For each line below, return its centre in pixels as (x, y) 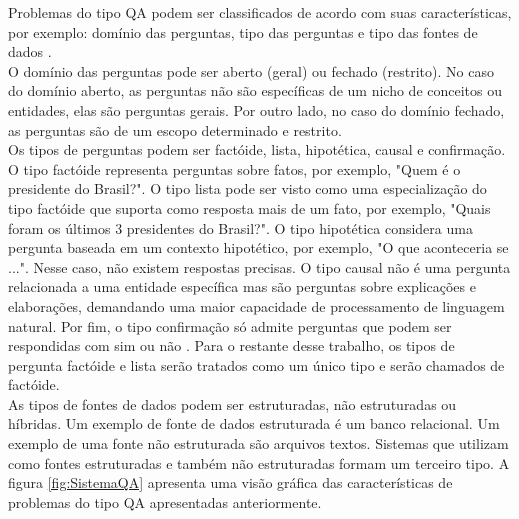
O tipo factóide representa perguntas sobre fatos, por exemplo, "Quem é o (234, 168)
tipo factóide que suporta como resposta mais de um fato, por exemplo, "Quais (249, 207)
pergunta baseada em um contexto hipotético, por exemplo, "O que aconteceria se (258, 247)
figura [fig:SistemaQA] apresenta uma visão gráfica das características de (230, 482)
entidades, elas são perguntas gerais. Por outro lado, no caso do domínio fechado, (256, 109)
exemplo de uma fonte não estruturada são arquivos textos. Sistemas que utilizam (258, 443)
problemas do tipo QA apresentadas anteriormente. (165, 501)
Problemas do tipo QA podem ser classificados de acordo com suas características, (260, 12)
